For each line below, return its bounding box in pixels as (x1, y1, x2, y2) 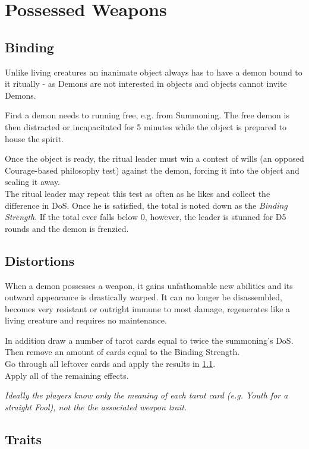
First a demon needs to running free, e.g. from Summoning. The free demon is (5, 109, 289, 121)
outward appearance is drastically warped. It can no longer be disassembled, (5, 291, 282, 303)
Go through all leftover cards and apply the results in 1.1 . (5, 357, 216, 370)
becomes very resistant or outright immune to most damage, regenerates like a (5, 302, 291, 315)
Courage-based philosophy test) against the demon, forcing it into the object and (5, 164, 299, 176)
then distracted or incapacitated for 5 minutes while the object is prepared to (5, 120, 287, 133)
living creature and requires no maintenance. (5, 314, 167, 326)
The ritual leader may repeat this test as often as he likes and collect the (5, 187, 270, 199)
